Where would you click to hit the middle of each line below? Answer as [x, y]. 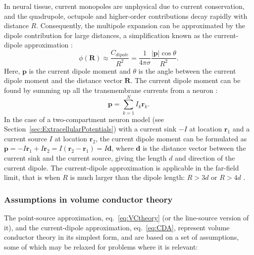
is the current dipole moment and [80, 70]
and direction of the [205, 158]
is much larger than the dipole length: [127, 177]
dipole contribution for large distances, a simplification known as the [108, 35]
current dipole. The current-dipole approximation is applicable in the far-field [122, 167]
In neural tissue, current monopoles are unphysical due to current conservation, [124, 6]
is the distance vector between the [194, 148]
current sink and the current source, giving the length [85, 158]
